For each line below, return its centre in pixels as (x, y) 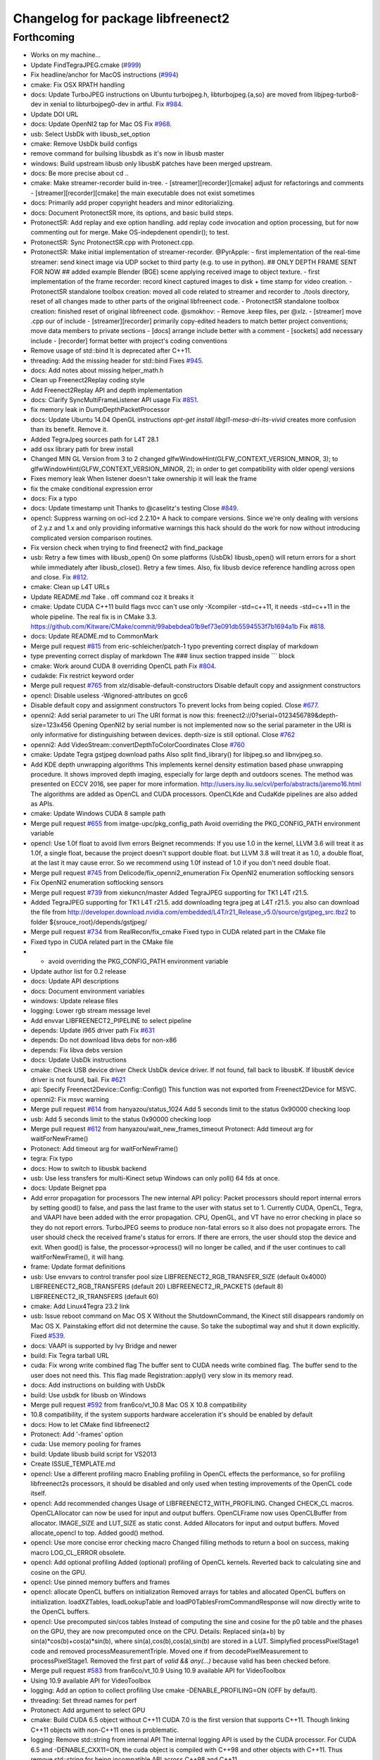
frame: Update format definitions (78, 1266)
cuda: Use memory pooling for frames (86, 1444)
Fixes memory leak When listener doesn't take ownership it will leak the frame (144, 479)
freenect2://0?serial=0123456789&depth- (278, 715)
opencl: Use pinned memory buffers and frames (100, 1582)
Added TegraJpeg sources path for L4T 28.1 (95, 439)
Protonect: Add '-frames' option (77, 1434)
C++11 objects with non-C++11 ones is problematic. (105, 1730)
